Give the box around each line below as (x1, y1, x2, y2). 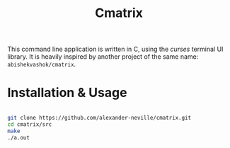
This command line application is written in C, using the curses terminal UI (7, 45, 224, 54)
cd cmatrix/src (7, 121, 52, 128)
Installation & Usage (7, 85, 127, 101)
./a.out (7, 134, 30, 141)
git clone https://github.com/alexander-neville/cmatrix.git (7, 115, 192, 122)
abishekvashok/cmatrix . (7, 60, 76, 69)
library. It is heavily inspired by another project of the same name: (7, 52, 199, 61)
